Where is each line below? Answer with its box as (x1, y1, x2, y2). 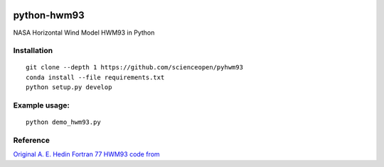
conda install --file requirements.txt (26, 73, 165, 81)
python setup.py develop (26, 83, 112, 91)
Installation (13, 46, 53, 56)
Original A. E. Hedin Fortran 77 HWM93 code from (13, 150, 160, 159)
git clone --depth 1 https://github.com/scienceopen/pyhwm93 (26, 64, 243, 71)
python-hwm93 (13, 9, 85, 21)
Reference (13, 135, 50, 145)
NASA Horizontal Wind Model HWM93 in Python (13, 28, 155, 37)
